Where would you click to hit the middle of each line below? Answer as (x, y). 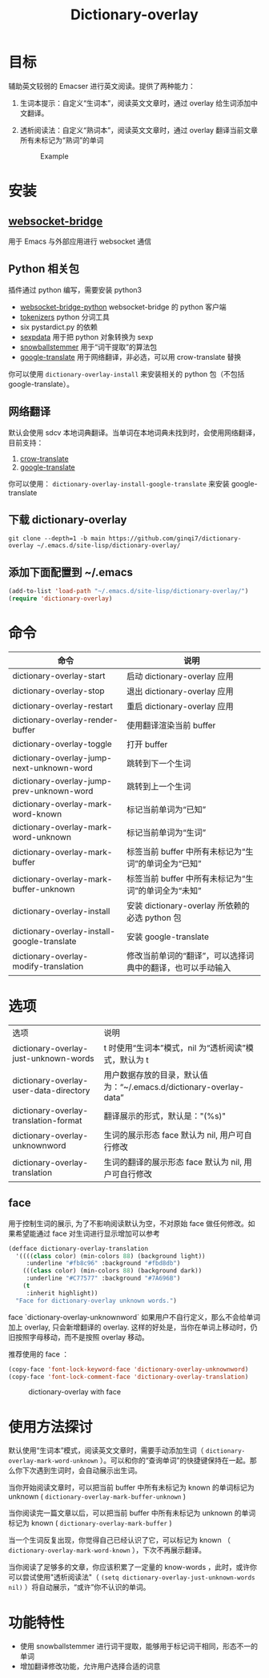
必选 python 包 (154, 918)
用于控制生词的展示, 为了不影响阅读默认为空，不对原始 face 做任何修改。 (128, 1223)
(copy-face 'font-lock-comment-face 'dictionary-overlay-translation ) (128, 1377)
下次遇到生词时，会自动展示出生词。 (82, 1470)
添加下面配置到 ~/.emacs (71, 572)
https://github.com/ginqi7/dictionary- (175, 538)
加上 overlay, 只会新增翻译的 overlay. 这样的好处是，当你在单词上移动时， (129, 1327)
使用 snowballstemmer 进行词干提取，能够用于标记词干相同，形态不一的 (139, 1646)
